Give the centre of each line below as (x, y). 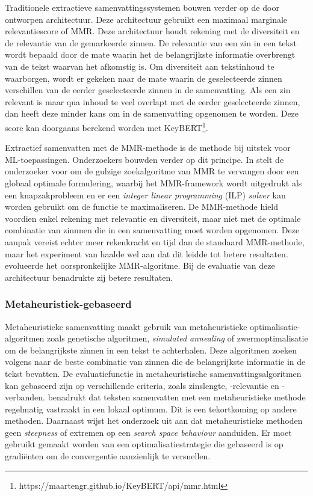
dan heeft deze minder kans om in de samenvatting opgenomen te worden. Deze (152, 113)
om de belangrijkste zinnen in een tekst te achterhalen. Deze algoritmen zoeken (151, 350)
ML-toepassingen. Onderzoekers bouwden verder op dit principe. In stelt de (144, 159)
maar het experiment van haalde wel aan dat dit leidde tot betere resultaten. (147, 253)
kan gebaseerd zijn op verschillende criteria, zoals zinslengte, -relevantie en (142, 385)
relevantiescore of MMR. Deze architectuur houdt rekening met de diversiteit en (152, 31)
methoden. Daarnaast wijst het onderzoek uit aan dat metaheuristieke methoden (154, 421)
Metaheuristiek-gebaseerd (68, 304)
